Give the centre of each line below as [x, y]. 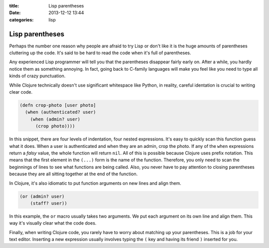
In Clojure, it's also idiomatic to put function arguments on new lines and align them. [95, 183]
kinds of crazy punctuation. [37, 76]
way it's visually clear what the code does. [53, 223]
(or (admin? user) [42, 196]
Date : [15, 13]
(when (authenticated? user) [61, 112]
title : [14, 6]
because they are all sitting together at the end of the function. [73, 174]
